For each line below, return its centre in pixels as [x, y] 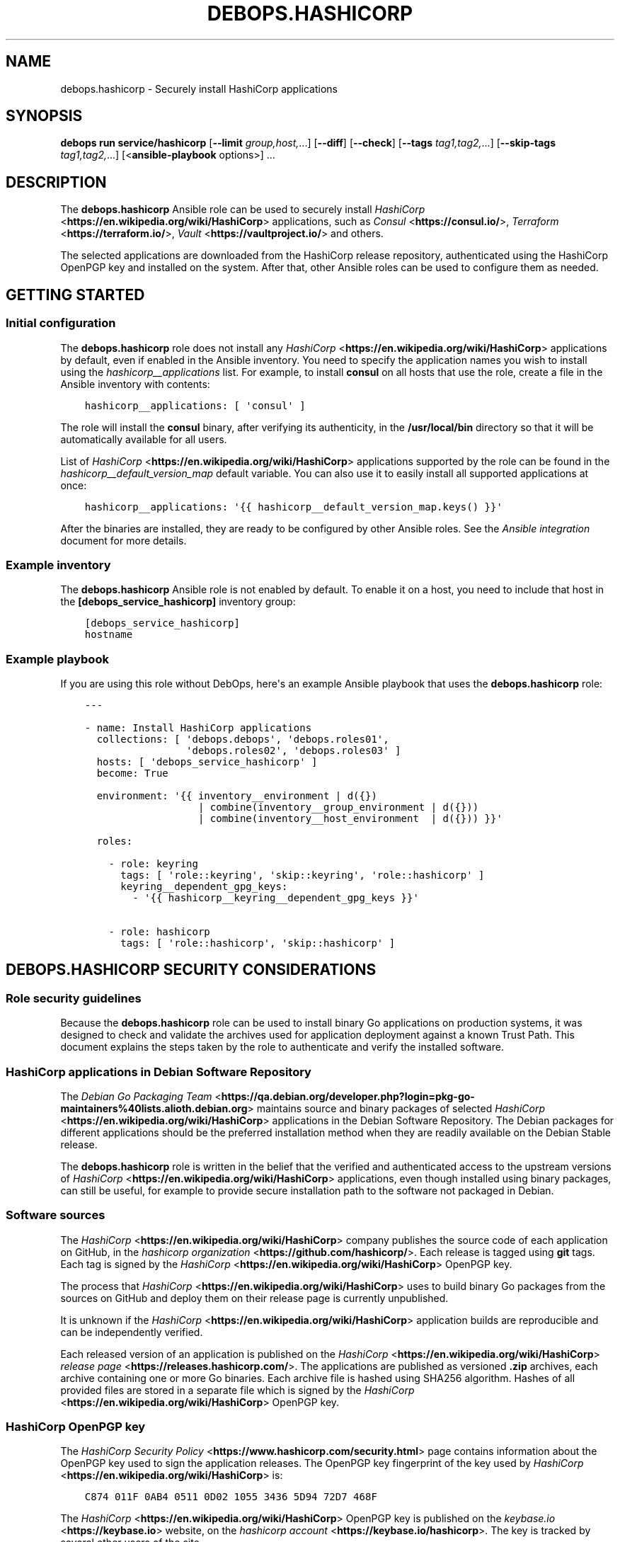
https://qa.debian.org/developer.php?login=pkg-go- [348, 1096]
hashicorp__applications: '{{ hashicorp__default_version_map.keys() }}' [293, 507]
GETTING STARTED [75, 295]
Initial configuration [61, 323]
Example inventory [58, 565]
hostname [109, 635]
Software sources [56, 1215]
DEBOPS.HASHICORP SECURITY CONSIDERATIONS [191, 970]
